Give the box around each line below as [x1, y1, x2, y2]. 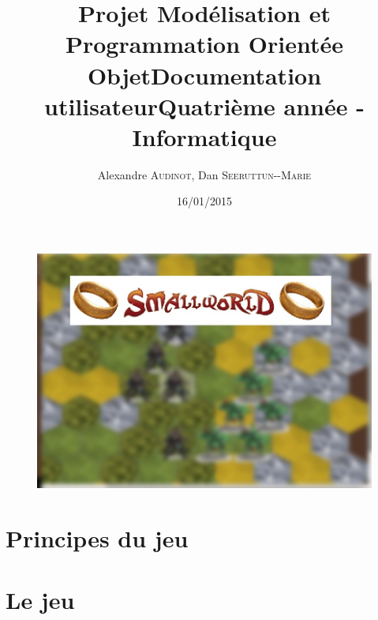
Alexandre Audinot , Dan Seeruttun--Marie [97, 166, 312, 182]
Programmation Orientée [65, 28, 344, 60]
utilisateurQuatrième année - [44, 89, 365, 122]
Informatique [132, 120, 277, 152]
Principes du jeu [6, 521, 189, 554]
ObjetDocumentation [87, 58, 322, 91]
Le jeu [6, 584, 75, 616]
